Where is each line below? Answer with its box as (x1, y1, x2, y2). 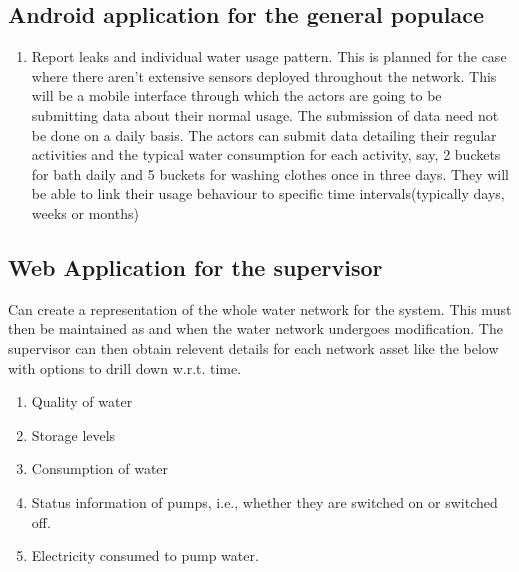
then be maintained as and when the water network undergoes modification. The (8, 318, 503, 339)
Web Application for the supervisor (8, 251, 383, 282)
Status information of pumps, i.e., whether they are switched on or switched (31, 491, 498, 512)
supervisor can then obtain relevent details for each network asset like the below (8, 337, 499, 358)
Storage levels (31, 424, 116, 445)
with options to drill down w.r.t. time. (8, 357, 242, 378)
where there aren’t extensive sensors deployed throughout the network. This (31, 65, 497, 86)
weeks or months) (31, 202, 139, 223)
